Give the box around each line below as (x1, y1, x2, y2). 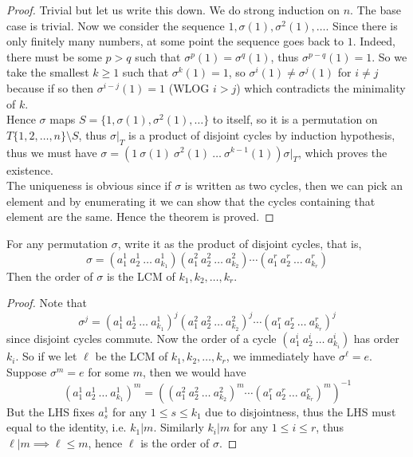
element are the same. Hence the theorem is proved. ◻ (6, 208, 274, 225)
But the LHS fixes (6, 403, 95, 420)
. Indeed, (352, 33, 395, 49)
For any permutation (6, 234, 108, 251)
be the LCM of (95, 348, 168, 364)
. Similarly (153, 419, 204, 435)
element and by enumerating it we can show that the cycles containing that (6, 192, 376, 209)
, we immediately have (226, 348, 336, 364)
